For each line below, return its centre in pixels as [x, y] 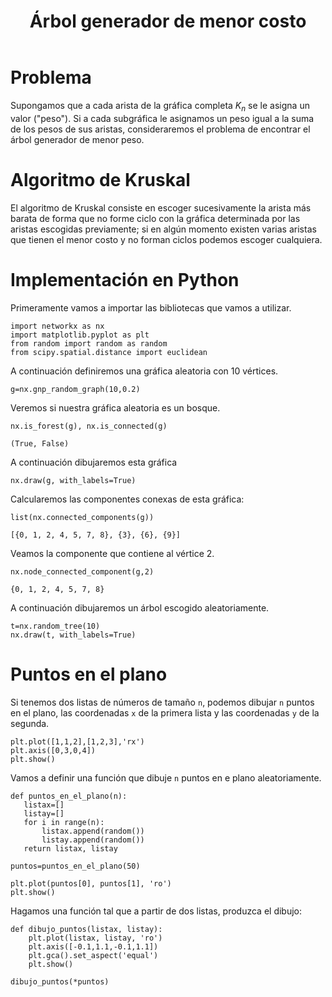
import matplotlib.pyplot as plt [80, 335]
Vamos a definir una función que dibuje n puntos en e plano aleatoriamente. [166, 777]
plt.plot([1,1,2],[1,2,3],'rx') [77, 741]
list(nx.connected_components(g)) [82, 517]
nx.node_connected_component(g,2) [82, 571]
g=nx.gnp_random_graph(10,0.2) [75, 389]
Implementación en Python [125, 279]
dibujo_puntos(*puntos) [60, 981]
